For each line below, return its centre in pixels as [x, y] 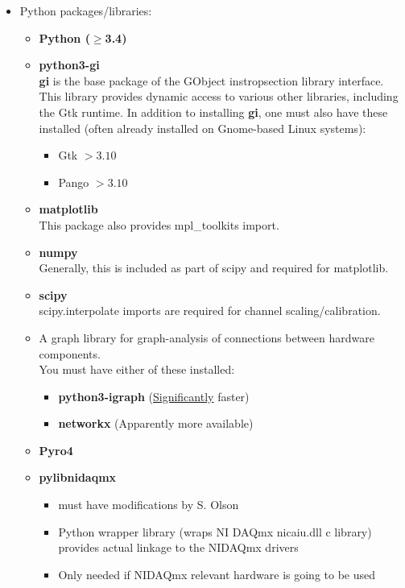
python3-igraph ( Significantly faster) [154, 396]
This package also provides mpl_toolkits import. [159, 224]
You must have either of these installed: [137, 369]
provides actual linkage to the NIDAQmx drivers [178, 547]
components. [70, 353]
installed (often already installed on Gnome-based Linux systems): [202, 128]
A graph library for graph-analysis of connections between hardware [207, 337]
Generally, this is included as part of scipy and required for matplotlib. [214, 268]
